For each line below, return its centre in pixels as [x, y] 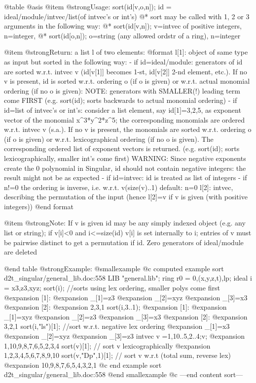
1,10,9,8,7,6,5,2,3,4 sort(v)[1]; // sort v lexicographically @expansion [107, 345]
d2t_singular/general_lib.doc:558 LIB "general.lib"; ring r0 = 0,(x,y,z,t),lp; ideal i [128, 278]
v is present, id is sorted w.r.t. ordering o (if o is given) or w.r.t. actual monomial [127, 81]
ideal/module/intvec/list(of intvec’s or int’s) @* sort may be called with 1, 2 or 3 [127, 16]
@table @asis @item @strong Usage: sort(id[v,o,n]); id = [88, 6]
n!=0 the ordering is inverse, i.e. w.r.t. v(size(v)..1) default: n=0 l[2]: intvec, [119, 187]
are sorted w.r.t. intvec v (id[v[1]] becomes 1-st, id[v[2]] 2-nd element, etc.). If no [126, 71]
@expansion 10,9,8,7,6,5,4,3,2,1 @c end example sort [83, 365]
